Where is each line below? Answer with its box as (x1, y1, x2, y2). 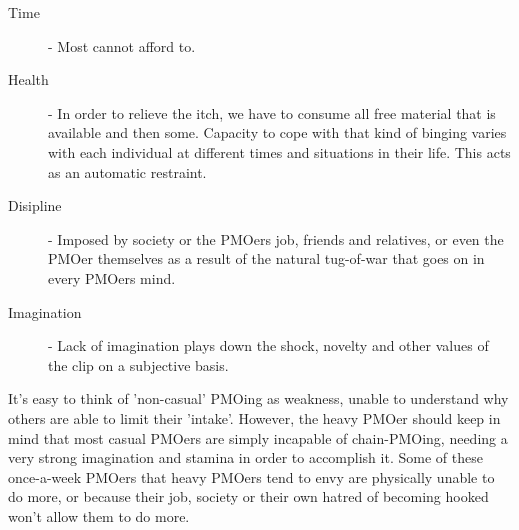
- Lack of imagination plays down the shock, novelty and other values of (48, 335, 489, 356)
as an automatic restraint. (48, 161, 207, 182)
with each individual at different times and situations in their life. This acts (48, 141, 511, 162)
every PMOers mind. (48, 267, 176, 288)
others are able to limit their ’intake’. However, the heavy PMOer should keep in (8, 407, 501, 428)
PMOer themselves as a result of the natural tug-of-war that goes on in (48, 248, 485, 269)
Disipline (8, 195, 62, 216)
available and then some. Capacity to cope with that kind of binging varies (48, 122, 507, 143)
